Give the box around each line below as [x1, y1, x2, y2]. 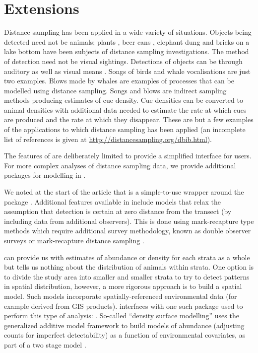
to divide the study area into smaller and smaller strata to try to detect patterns [4, 271, 250, 282]
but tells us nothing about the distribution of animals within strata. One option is [4, 262, 254, 272]
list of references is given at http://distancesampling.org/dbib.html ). [4, 134, 212, 144]
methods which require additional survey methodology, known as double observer [4, 225, 251, 236]
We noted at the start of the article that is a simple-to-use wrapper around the [4, 187, 244, 197]
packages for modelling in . [4, 170, 86, 180]
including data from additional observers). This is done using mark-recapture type [4, 215, 254, 226]
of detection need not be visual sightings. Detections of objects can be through [4, 56, 243, 66]
